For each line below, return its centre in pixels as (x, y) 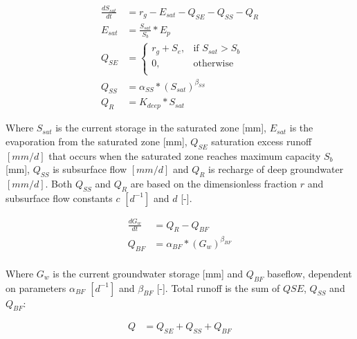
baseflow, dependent (310, 273)
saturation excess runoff (262, 141)
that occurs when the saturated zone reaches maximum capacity (185, 155)
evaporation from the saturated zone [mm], (97, 141)
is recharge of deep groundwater (276, 169)
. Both (59, 184)
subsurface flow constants (59, 198)
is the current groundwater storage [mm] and (148, 273)
